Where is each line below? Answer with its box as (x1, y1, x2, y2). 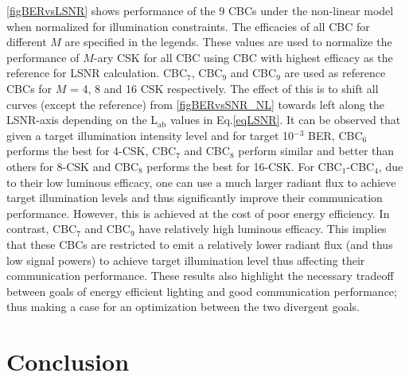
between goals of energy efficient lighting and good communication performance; (6, 282, 397, 299)
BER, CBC (308, 126, 363, 143)
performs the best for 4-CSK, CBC (6, 142, 177, 159)
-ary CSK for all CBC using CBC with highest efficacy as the (93, 49, 393, 65)
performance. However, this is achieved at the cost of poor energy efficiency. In (6, 204, 390, 221)
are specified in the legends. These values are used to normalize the (64, 33, 392, 50)
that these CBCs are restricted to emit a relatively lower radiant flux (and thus (6, 235, 393, 252)
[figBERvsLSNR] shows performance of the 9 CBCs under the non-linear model (6, 2, 394, 18)
